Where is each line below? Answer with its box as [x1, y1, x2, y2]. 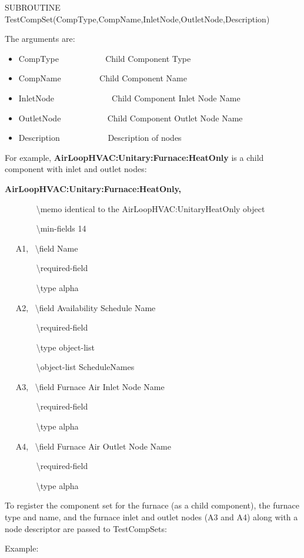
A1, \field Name [15, 242, 78, 254]
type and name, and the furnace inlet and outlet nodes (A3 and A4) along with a [5, 511, 298, 523]
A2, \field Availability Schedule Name [15, 301, 156, 313]
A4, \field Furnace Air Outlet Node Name [15, 440, 171, 452]
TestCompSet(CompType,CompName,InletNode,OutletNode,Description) [5, 12, 270, 25]
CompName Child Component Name [18, 72, 187, 84]
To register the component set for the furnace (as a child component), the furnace [5, 499, 299, 511]
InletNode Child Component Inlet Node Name [18, 91, 240, 104]
